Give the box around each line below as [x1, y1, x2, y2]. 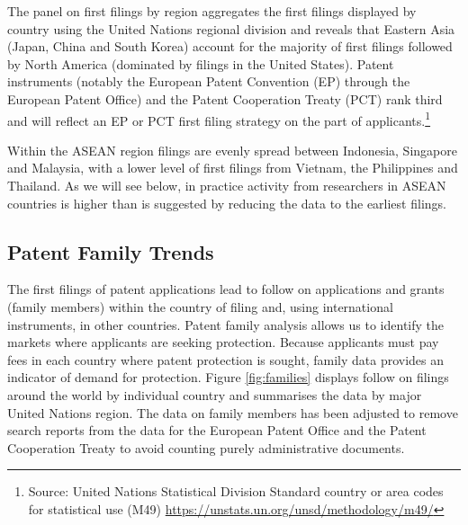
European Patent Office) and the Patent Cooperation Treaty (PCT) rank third [7, 89, 443, 108]
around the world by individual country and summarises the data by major [7, 385, 422, 404]
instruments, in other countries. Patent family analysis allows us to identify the [7, 315, 445, 334]
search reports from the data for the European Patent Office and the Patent [7, 421, 427, 440]
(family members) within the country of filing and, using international [7, 297, 393, 316]
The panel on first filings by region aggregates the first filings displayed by [7, 2, 417, 20]
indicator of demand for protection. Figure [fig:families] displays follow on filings [7, 368, 449, 387]
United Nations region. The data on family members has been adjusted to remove [7, 403, 458, 422]
